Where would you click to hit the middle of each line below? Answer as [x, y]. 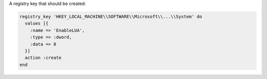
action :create [43, 58]
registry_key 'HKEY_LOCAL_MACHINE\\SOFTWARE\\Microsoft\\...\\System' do [111, 16]
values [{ [37, 24]
